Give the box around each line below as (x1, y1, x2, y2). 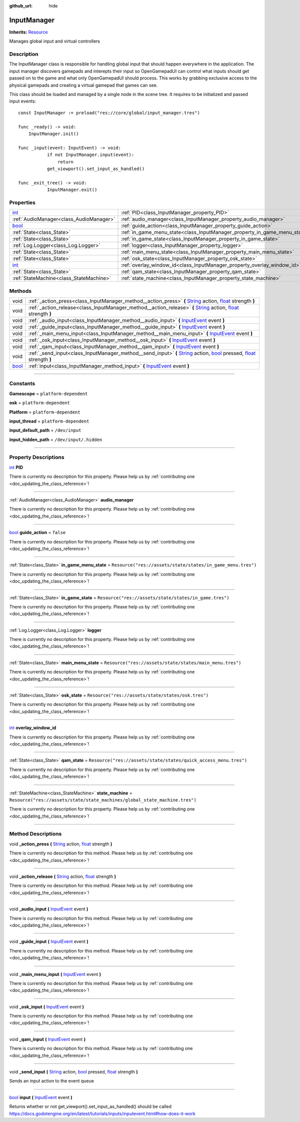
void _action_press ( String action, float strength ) (9, 840, 112, 847)
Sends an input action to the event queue (9, 1078, 94, 1084)
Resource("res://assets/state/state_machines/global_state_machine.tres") (9, 797, 197, 802)
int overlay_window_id (9, 725, 56, 731)
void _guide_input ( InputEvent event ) (9, 938, 88, 944)
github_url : (9, 3, 32, 8)
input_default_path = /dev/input (9, 427, 81, 433)
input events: (9, 98, 36, 104)
